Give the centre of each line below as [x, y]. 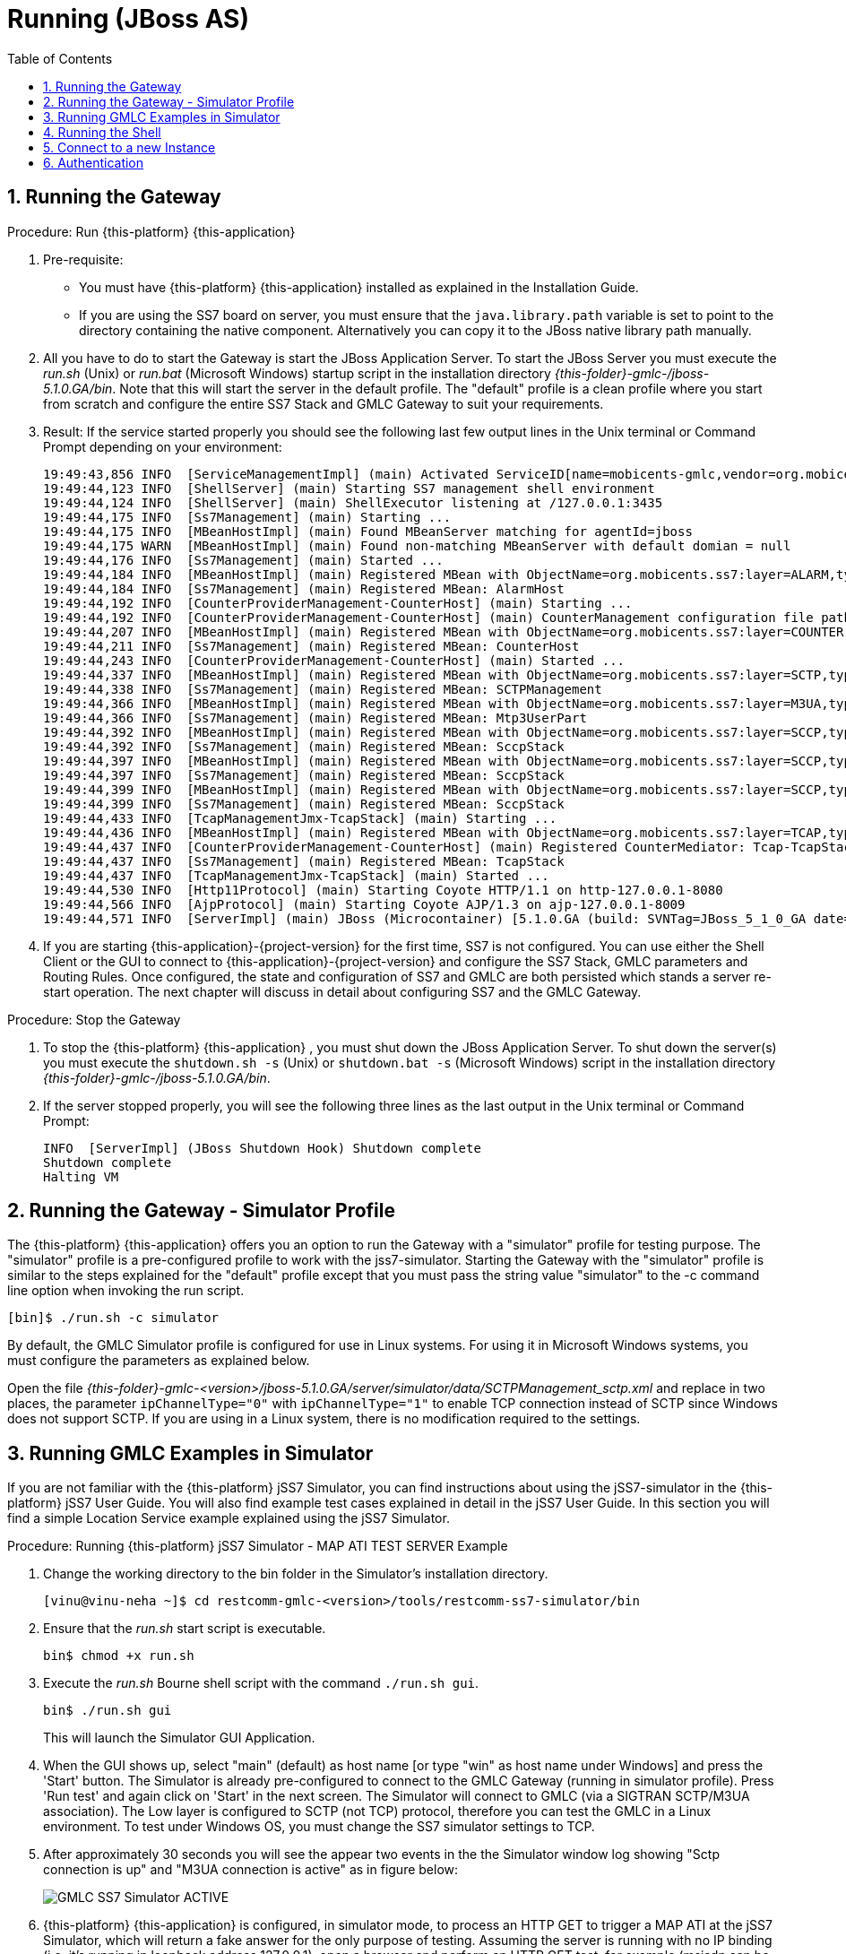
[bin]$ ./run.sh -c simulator [113, 1318]
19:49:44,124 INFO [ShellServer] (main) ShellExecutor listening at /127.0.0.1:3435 [353, 502]
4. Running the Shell [102, 132]
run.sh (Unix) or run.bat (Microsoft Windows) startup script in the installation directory [297, 373]
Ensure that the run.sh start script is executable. [185, 1629]
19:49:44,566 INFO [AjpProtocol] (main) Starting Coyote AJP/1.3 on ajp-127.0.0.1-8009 [364, 904]
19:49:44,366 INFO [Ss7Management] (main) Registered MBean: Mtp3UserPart [315, 718]
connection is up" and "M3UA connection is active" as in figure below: [251, 1870]
